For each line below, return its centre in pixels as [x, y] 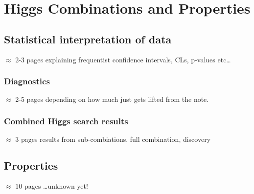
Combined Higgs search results [66, 121]
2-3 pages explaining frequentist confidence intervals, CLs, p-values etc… [123, 59]
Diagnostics [27, 81]
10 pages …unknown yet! [52, 186]
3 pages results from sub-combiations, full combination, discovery [113, 139]
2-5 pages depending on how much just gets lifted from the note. [112, 99]
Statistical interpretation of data [88, 39]
